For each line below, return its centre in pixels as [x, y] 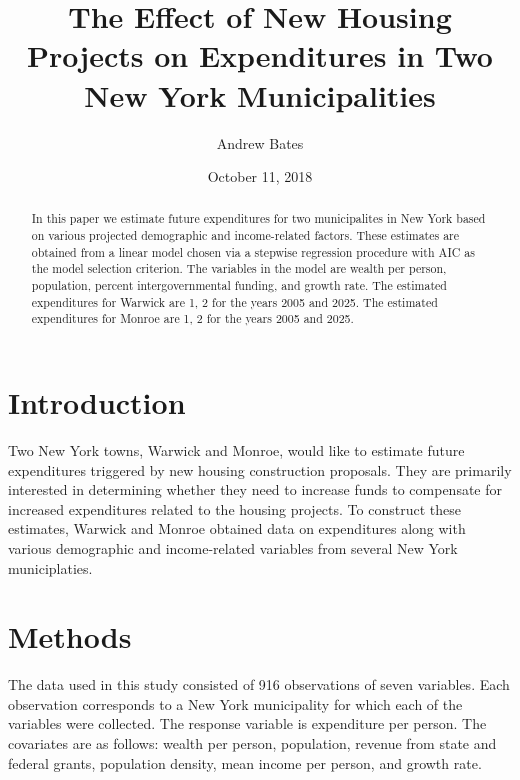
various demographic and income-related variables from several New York [233, 547]
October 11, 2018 [260, 176]
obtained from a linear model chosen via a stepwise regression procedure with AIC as [253, 251]
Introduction [97, 402]
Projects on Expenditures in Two [260, 55]
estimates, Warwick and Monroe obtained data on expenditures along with [237, 528]
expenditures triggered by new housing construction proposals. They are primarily [260, 469]
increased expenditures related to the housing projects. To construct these [234, 508]
